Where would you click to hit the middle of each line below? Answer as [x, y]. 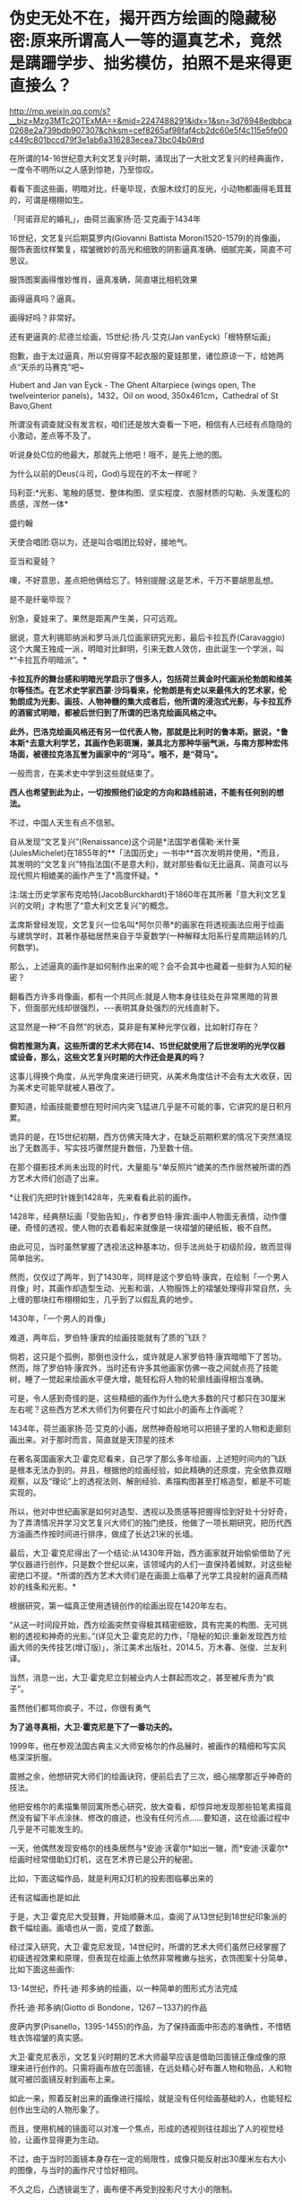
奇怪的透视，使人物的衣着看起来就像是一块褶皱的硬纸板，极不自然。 [150, 1227]
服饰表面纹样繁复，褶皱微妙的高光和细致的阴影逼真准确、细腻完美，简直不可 [151, 249]
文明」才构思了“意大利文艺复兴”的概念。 [99, 905]
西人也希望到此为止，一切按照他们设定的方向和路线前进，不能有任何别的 [142, 792]
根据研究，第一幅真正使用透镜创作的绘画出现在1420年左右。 [121, 1605]
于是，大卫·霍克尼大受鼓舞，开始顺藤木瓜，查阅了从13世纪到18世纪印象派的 [148, 1916]
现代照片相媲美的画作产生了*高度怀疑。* [84, 875]
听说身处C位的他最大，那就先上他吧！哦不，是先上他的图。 [118, 454]
